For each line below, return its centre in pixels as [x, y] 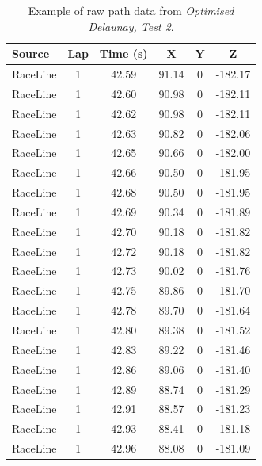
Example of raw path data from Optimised [131, 10]
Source [31, 53]
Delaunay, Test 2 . [131, 26]
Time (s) [123, 53]
